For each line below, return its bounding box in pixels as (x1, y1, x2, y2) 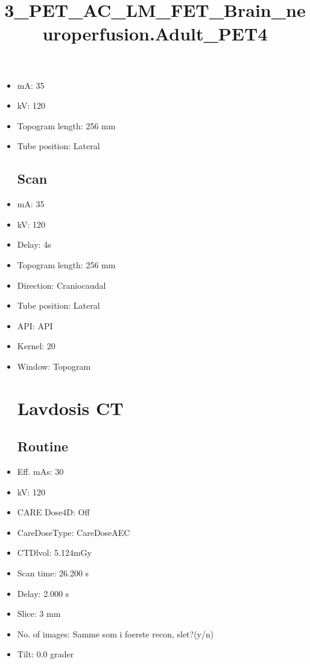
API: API (17, 319, 53, 332)
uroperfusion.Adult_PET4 (42, 21, 268, 46)
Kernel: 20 (17, 340, 55, 352)
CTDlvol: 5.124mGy (17, 546, 92, 559)
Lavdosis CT (17, 395, 124, 420)
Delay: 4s (17, 238, 51, 251)
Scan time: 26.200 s (17, 567, 89, 579)
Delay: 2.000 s (17, 587, 69, 599)
